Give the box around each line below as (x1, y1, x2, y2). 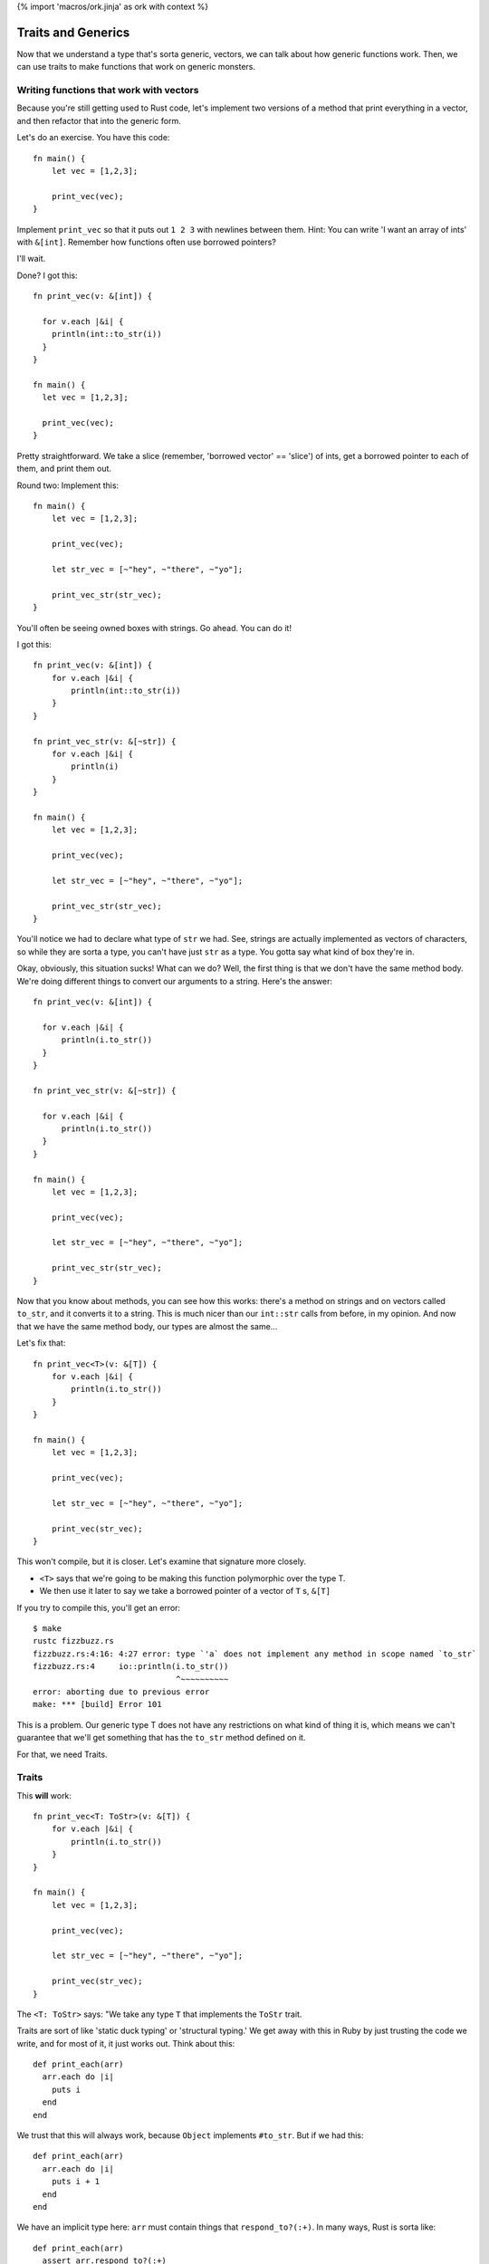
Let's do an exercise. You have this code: (16, 132, 170, 143)
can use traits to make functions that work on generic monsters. (16, 62, 255, 72)
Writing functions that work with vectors (16, 84, 199, 97)
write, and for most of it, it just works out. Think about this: (16, 2038, 235, 2048)
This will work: (16, 1789, 72, 1801)
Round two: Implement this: (16, 480, 120, 491)
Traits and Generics (16, 24, 130, 40)
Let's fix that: (16, 1338, 66, 1348)
